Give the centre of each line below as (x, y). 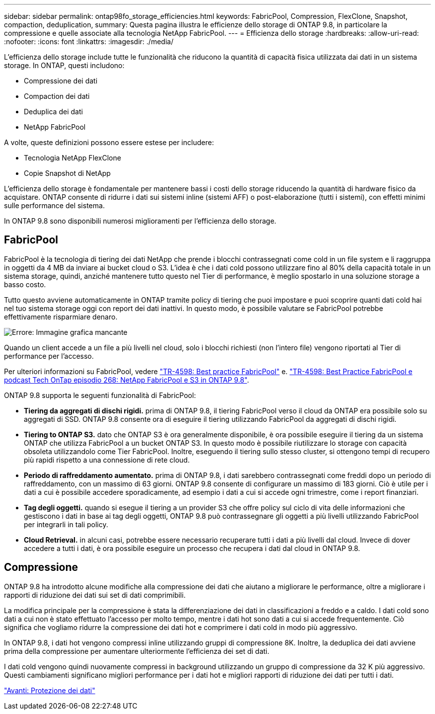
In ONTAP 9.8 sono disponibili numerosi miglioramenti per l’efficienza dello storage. (140, 221)
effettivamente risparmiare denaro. (61, 317)
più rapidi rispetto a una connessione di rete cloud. (107, 460)
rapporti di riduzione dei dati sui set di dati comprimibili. (95, 595)
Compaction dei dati (57, 96)
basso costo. (25, 284)
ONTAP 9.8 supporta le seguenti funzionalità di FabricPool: (100, 395)
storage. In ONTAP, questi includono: (64, 65)
